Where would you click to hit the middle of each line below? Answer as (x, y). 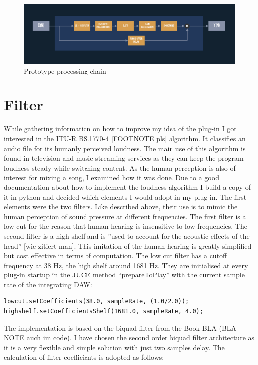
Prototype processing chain (65, 70)
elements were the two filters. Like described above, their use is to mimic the (121, 207)
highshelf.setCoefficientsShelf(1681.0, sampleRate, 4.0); (104, 312)
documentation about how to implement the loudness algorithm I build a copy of (128, 187)
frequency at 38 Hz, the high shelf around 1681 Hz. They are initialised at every (126, 265)
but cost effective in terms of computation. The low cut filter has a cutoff (116, 255)
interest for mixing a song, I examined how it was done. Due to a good (112, 177)
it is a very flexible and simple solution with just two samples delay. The (114, 347)
